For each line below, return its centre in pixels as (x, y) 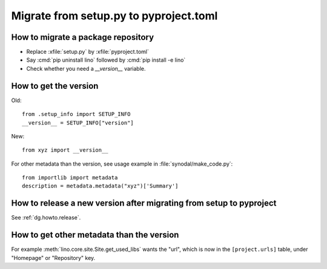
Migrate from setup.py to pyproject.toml (114, 16)
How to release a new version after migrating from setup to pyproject (144, 203)
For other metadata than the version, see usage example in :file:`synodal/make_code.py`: (122, 164)
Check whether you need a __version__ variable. (86, 68)
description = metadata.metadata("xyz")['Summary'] (100, 186)
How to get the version (55, 86)
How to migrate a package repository (83, 37)
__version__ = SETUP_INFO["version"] (78, 123)
